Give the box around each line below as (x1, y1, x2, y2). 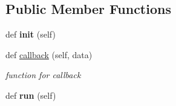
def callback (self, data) (5, 48, 93, 61)
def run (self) (5, 88, 56, 101)
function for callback (5, 68, 81, 81)
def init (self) (5, 28, 56, 41)
